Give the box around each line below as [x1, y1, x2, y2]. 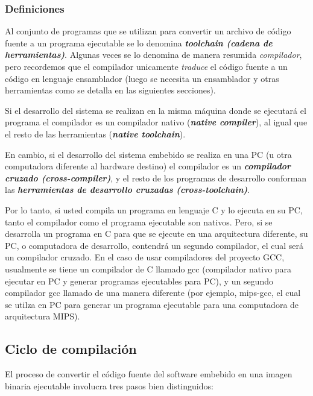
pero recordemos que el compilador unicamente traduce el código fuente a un [5, 60, 288, 72]
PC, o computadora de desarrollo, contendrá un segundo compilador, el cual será [5, 239, 303, 251]
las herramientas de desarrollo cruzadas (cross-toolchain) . [5, 183, 250, 196]
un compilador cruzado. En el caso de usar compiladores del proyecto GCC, [5, 251, 285, 263]
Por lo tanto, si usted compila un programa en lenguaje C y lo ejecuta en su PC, [5, 203, 303, 216]
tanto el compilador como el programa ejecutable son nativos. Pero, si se [5, 215, 273, 228]
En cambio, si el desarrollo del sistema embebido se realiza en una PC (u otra [5, 148, 292, 160]
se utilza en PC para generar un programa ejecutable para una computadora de [5, 298, 299, 310]
